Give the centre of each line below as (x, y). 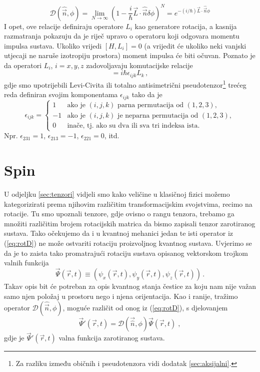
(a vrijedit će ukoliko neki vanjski (195, 45)
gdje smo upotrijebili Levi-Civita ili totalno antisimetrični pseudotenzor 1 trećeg (125, 84)
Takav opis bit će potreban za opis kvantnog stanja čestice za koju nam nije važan (130, 286)
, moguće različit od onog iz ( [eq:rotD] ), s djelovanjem (145, 308)
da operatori (23, 65)
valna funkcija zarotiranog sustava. (112, 338)
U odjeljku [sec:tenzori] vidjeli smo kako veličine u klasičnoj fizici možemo (117, 194)
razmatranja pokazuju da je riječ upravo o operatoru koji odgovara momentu (122, 36)
